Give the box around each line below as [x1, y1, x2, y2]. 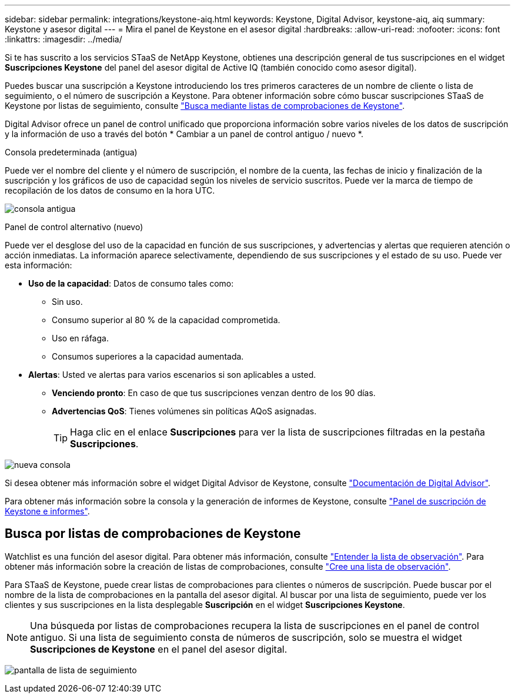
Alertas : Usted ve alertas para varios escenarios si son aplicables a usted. [28, 370, 316, 380]
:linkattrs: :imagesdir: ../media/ [5, 34, 122, 44]
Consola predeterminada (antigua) [5, 147, 138, 157]
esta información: [5, 260, 72, 270]
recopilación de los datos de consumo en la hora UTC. [5, 185, 215, 195]
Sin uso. [52, 297, 83, 307]
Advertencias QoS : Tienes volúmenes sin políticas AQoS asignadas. [52, 406, 317, 416]
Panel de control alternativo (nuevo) [5, 222, 143, 232]
